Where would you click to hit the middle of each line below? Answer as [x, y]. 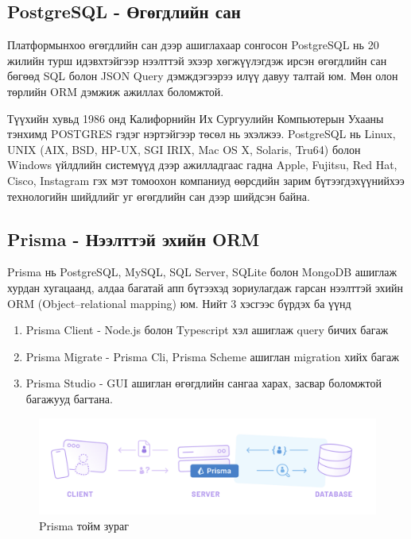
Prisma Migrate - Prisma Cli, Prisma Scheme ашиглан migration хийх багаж [212, 356]
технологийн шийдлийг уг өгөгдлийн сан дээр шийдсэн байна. [159, 196]
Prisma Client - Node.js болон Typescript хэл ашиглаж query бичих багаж [207, 330]
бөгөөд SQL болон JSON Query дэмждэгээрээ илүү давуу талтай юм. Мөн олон [203, 76]
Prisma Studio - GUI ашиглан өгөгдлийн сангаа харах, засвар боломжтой [204, 383]
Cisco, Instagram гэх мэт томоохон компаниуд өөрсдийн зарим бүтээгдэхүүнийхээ [206, 180]
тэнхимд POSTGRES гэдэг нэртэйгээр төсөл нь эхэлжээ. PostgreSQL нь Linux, [202, 134]
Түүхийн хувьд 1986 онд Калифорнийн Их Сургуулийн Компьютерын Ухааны [196, 118]
